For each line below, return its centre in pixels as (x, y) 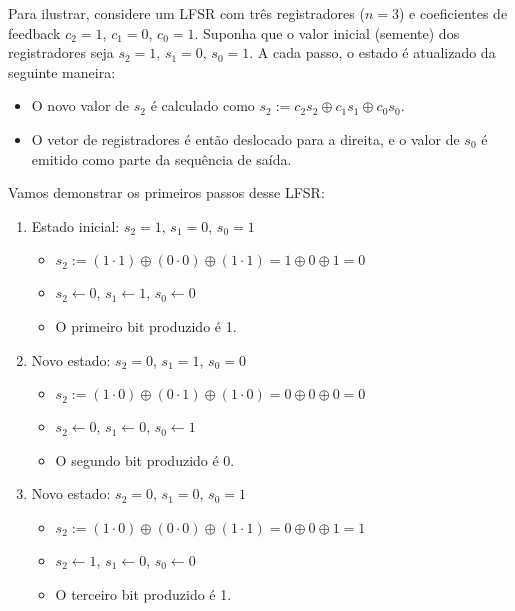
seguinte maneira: (62, 71)
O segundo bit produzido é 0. (145, 459)
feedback (34, 32)
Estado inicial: (75, 225)
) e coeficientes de (453, 13)
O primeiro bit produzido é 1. (146, 325)
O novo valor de (80, 105)
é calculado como (202, 105)
